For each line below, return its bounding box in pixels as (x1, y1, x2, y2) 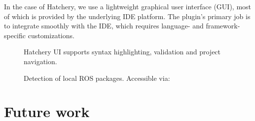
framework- (206, 21, 240, 31)
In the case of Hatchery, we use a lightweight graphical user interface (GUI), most (4, 1, 252, 11)
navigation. (24, 56, 57, 66)
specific (4, 30, 26, 40)
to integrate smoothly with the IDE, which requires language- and (4, 21, 204, 31)
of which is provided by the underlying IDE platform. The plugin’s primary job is (4, 11, 251, 21)
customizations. (28, 30, 74, 40)
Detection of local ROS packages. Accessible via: (24, 73, 170, 83)
